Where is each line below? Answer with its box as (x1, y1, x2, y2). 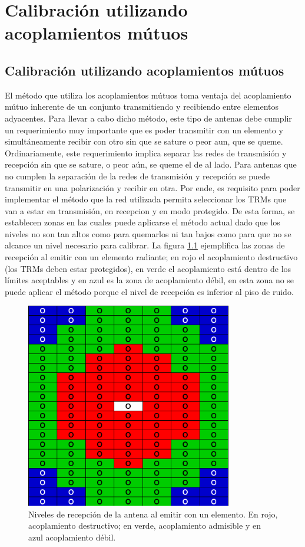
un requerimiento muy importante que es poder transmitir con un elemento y (5, 123, 283, 136)
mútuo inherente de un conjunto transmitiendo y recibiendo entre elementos (5, 100, 279, 113)
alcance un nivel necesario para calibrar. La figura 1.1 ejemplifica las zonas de (5, 239, 285, 251)
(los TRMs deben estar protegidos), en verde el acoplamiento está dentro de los (5, 262, 291, 274)
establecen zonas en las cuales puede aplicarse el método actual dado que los (5, 216, 280, 228)
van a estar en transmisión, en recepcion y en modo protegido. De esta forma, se (5, 204, 295, 217)
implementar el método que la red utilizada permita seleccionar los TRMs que (5, 193, 287, 205)
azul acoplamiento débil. (28, 530, 116, 543)
